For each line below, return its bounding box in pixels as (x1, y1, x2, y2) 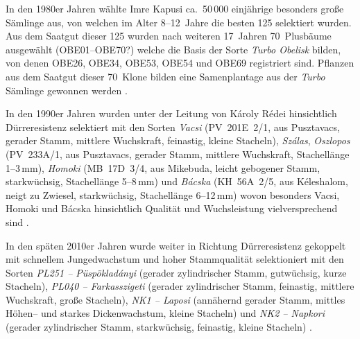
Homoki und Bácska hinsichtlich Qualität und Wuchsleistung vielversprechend (6, 201, 338, 216)
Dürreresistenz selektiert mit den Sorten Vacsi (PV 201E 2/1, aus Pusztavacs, (6, 119, 340, 134)
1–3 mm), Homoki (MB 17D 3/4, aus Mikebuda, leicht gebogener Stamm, (6, 160, 320, 175)
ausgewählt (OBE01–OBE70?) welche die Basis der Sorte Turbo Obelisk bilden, (6, 42, 341, 56)
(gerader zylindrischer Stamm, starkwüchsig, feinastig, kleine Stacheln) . (6, 320, 312, 334)
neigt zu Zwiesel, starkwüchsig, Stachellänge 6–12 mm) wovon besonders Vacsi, (6, 187, 340, 202)
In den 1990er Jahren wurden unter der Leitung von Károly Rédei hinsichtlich (6, 106, 337, 121)
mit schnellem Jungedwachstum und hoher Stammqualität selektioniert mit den (6, 252, 344, 266)
